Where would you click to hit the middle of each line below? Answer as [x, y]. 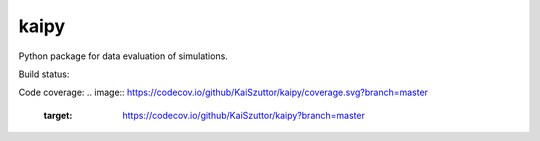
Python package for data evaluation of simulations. [123, 56]
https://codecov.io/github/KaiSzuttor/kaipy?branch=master [243, 115]
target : [58, 115]
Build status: [44, 74]
